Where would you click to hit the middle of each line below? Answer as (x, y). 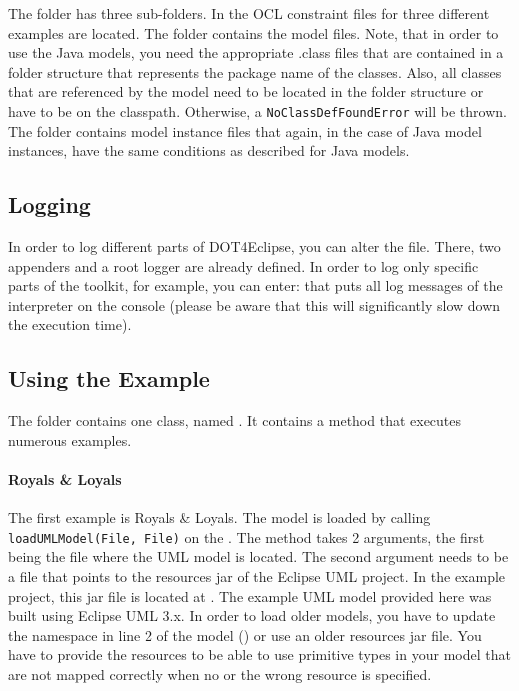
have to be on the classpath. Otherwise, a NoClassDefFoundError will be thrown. (257, 110)
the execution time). (70, 324)
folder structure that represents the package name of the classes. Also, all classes (255, 71)
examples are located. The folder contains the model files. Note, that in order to (253, 32)
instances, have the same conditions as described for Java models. (209, 150)
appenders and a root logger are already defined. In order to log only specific (243, 265)
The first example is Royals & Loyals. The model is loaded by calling (219, 517)
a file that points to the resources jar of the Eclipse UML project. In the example (257, 576)
